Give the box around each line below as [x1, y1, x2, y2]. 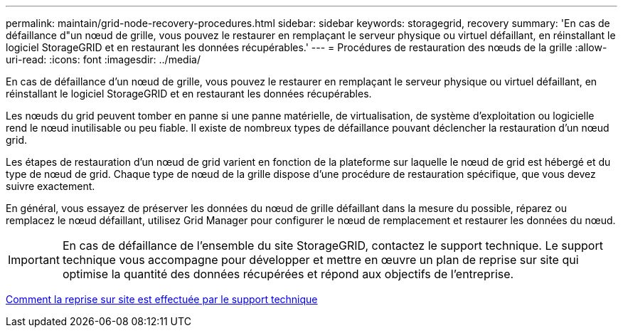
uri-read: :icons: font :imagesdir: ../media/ [6, 53, 201, 65]
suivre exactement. [6, 180, 95, 192]
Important [8, 253, 60, 267]
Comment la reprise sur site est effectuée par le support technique [6, 293, 318, 305]
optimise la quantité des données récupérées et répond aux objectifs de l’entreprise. [62, 267, 514, 281]
